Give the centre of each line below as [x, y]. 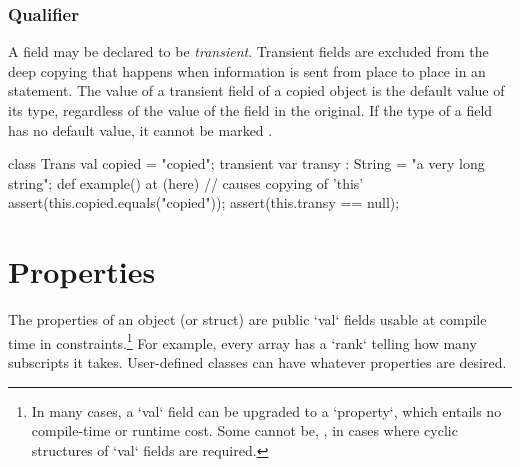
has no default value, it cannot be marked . [140, 129]
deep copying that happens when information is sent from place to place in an [247, 70]
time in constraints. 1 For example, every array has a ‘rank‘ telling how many [242, 341]
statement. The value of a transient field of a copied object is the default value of [256, 90]
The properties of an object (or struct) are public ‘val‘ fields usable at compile [247, 319]
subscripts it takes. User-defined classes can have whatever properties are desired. [257, 361]
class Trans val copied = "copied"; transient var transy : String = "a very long [246, 163]
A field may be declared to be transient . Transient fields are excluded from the [248, 51]
